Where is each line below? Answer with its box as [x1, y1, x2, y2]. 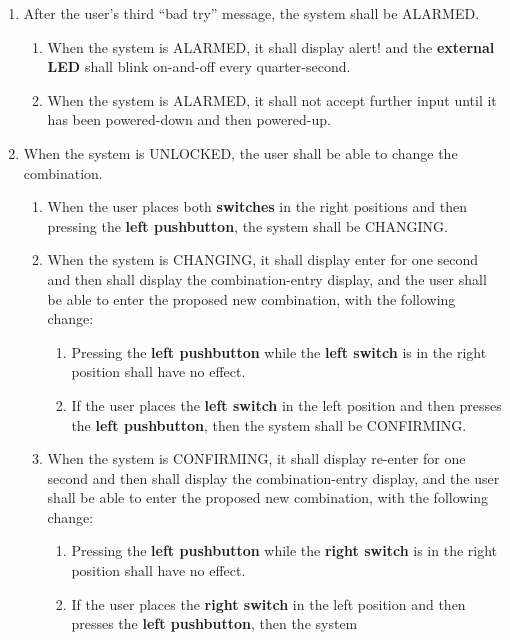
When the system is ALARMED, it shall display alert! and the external [47, 36, 495, 57]
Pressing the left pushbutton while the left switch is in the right [71, 341, 487, 362]
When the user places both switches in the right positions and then [47, 196, 468, 217]
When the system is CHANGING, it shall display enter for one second [47, 249, 479, 270]
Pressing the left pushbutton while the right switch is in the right [71, 540, 498, 561]
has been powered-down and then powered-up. [47, 109, 331, 130]
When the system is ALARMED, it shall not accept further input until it [47, 89, 497, 110]
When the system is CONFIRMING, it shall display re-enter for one [47, 448, 466, 469]
